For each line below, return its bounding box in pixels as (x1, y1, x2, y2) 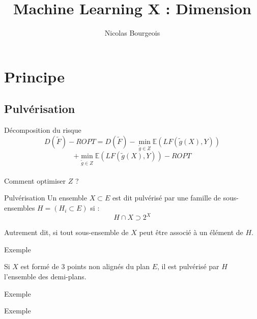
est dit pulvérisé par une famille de (112, 192, 221, 203)
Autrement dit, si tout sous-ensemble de (4, 227, 129, 238)
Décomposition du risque (4, 125, 81, 135)
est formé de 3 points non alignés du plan (20, 261, 150, 272)
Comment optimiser (4, 175, 66, 186)
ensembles (4, 202, 35, 213)
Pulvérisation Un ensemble (4, 192, 87, 203)
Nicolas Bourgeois (104, 27, 160, 38)
